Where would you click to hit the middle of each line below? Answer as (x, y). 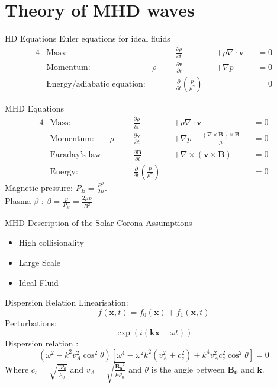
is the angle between (188, 369)
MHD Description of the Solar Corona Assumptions (99, 222)
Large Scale (40, 262)
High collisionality (51, 242)
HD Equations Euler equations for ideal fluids (88, 38)
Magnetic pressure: (39, 187)
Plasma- (20, 201)
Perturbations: (31, 322)
